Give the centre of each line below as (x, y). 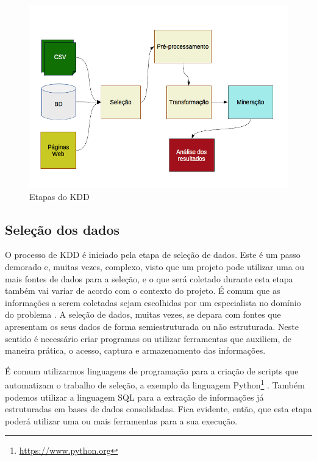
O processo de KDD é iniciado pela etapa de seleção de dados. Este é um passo (153, 255)
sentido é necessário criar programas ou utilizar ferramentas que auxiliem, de (148, 338)
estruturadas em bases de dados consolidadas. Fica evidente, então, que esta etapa (158, 409)
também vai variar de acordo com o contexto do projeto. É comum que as (143, 291)
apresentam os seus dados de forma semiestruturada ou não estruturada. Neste (152, 326)
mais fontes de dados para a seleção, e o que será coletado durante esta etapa (149, 278)
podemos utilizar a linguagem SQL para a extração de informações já (134, 397)
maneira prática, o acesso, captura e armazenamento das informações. (135, 350)
